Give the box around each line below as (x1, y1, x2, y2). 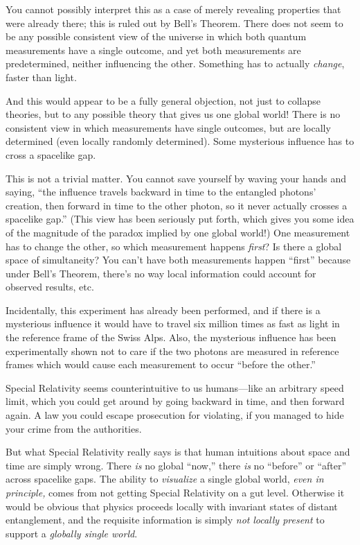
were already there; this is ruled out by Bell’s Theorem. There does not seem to (6, 15, 343, 30)
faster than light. (6, 69, 77, 84)
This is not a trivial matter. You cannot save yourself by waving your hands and (6, 171, 347, 185)
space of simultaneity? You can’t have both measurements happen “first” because (6, 252, 351, 267)
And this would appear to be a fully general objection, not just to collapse (6, 93, 321, 107)
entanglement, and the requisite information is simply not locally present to (6, 512, 325, 527)
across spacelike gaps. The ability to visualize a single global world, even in (6, 472, 324, 486)
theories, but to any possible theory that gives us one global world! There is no (6, 107, 341, 121)
